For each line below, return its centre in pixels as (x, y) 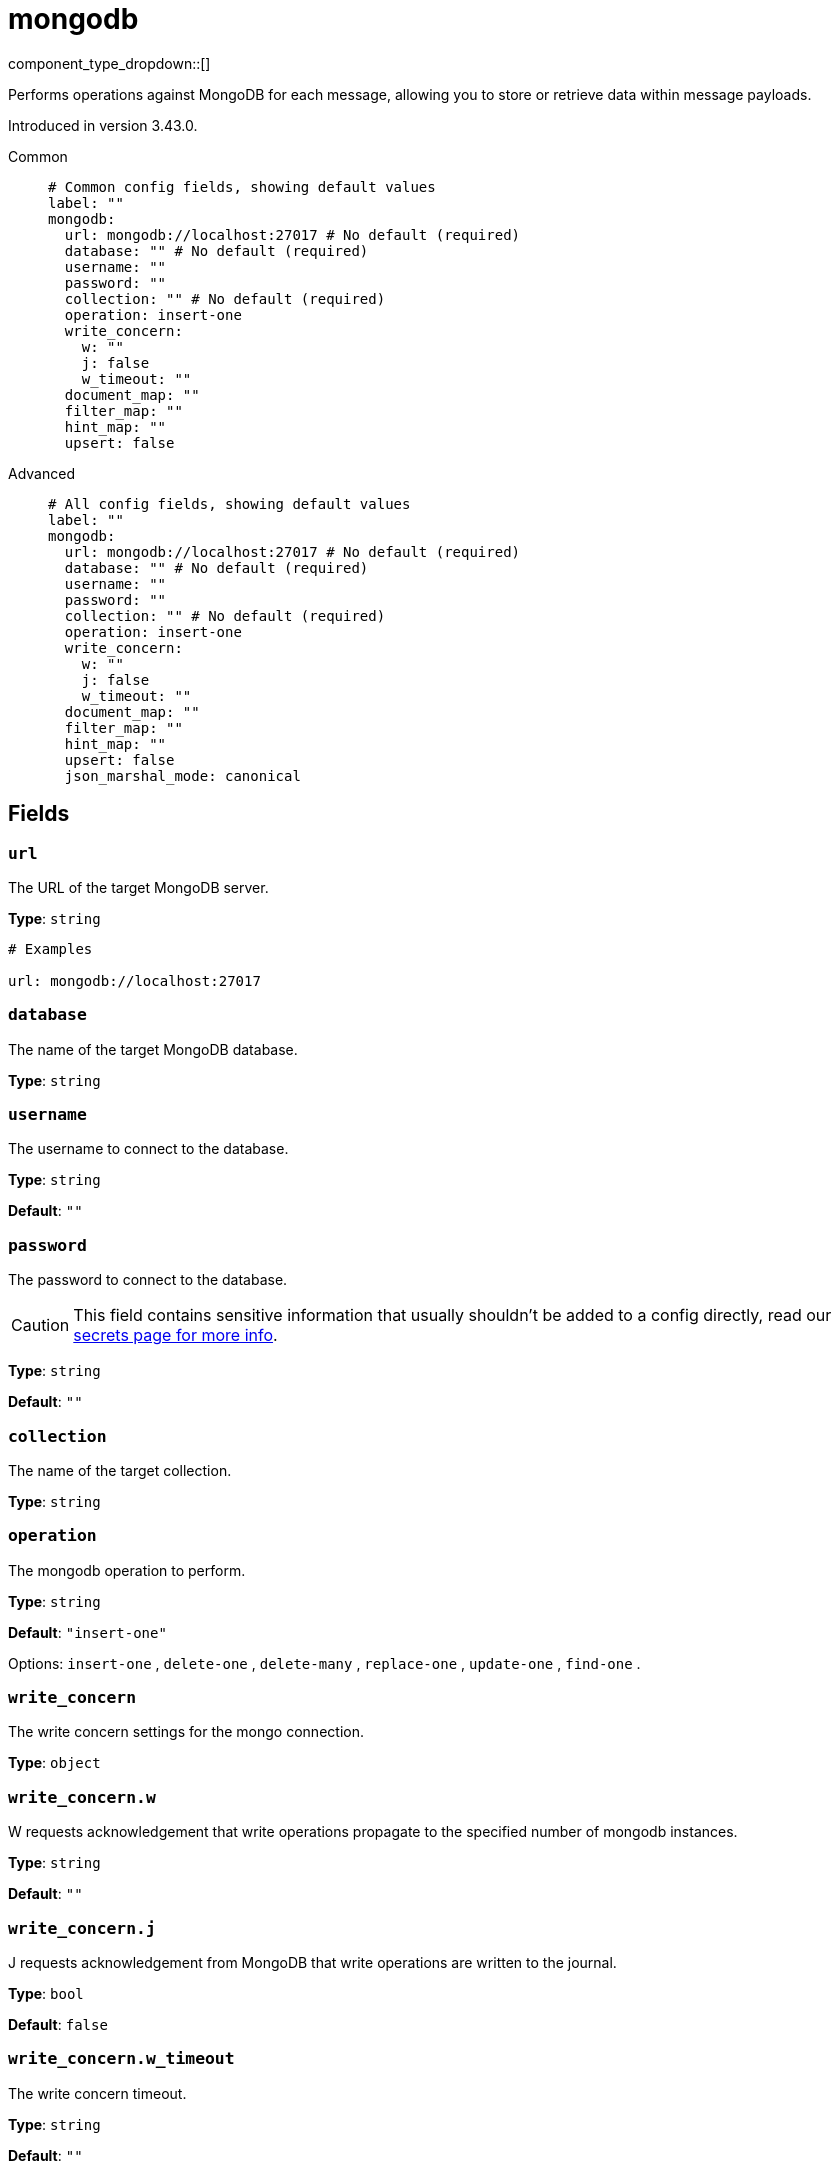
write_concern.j (82, 1928)
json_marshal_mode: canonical (182, 775)
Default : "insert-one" (87, 1632)
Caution (40, 1325)
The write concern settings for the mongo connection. (186, 1732)
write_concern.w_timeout (121, 2059)
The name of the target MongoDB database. (153, 1049)
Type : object (54, 1763)
